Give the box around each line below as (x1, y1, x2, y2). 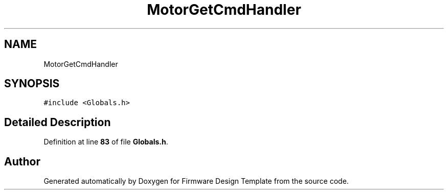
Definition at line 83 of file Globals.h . (43, 137, 168, 147)
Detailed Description (4, 115, 111, 129)
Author (4, 155, 40, 168)
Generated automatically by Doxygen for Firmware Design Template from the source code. (43, 177, 349, 186)
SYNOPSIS (4, 77, 60, 90)
